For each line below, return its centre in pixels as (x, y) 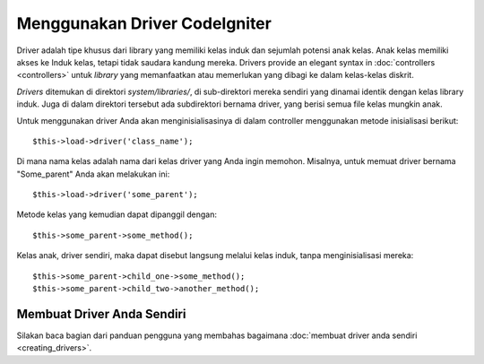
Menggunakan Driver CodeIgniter (144, 23)
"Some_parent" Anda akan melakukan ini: (93, 174)
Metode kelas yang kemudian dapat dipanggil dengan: (117, 214)
